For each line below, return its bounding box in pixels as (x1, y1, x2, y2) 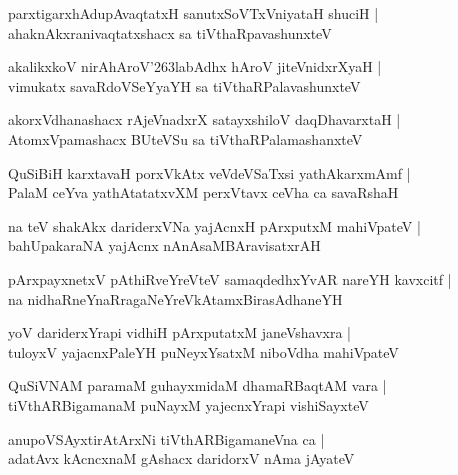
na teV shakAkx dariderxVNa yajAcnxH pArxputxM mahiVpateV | (8, 215, 421, 236)
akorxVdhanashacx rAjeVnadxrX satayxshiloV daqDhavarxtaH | (8, 109, 401, 130)
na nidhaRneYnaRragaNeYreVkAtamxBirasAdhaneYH (8, 288, 343, 309)
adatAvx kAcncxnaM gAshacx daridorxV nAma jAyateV (8, 448, 355, 469)
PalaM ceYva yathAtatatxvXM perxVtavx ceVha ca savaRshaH (8, 182, 399, 203)
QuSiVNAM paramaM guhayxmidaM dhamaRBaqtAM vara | (8, 375, 387, 396)
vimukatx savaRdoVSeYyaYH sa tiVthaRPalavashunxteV (8, 75, 361, 96)
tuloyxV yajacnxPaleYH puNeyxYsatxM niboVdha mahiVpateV (8, 341, 399, 362)
